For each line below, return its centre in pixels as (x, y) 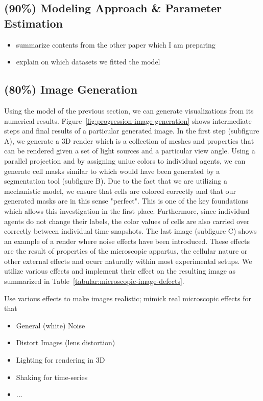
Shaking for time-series (52, 377)
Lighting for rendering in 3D (61, 360)
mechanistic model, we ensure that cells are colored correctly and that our (120, 191)
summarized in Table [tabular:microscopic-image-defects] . (94, 281)
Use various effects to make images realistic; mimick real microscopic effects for (128, 298)
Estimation (33, 23)
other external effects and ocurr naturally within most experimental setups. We (128, 261)
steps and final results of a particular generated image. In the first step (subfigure (132, 131)
